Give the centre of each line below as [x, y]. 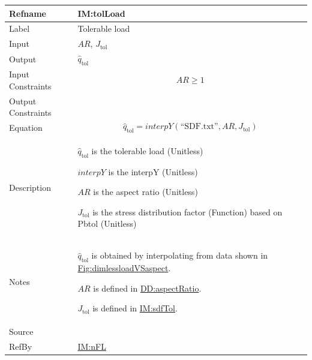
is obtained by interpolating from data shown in [180, 255]
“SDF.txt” [199, 127]
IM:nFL [92, 346]
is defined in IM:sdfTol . [135, 308]
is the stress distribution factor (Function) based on [187, 211]
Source [21, 331]
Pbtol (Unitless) [107, 223]
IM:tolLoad [101, 13]
